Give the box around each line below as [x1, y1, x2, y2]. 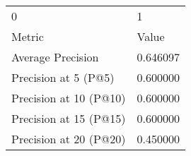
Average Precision [11, 49, 99, 65]
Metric [11, 28, 44, 44]
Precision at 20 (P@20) [11, 131, 126, 147]
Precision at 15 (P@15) [11, 110, 126, 126]
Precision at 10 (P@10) [11, 90, 126, 106]
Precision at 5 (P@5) [11, 69, 115, 85]
